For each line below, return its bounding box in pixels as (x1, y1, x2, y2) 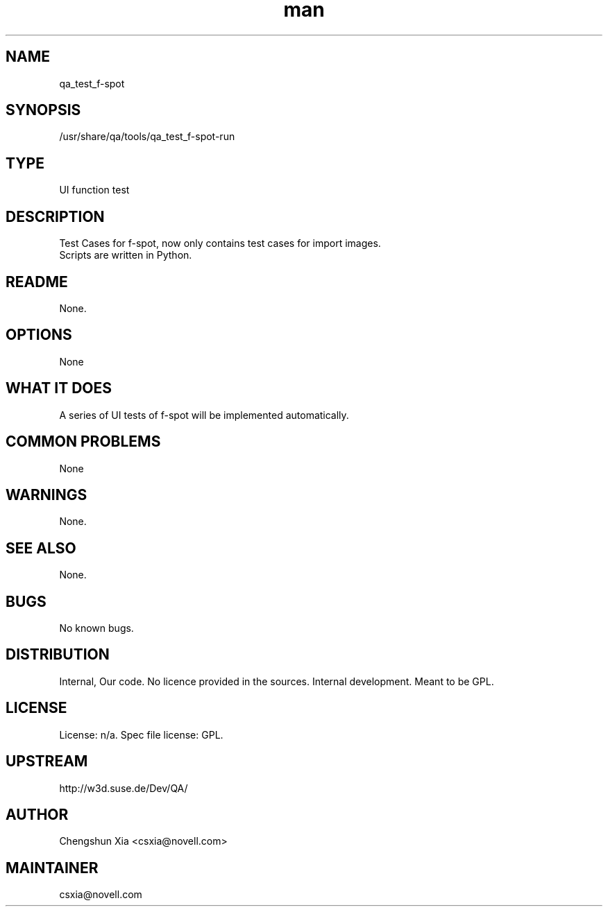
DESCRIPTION (6, 207, 105, 225)
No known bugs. (59, 622, 134, 635)
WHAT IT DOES (6, 379, 112, 397)
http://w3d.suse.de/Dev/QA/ (59, 782, 188, 794)
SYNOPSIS (6, 101, 81, 119)
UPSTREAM (6, 752, 88, 771)
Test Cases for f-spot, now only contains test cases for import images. (59, 237, 381, 250)
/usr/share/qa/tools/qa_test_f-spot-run (59, 130, 235, 143)
